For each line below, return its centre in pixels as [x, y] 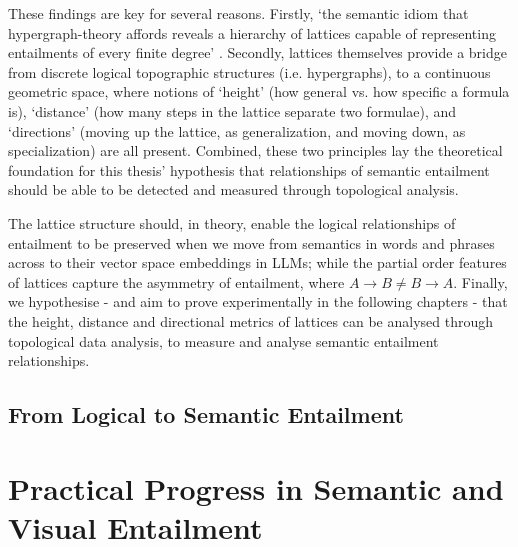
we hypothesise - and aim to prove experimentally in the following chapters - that [258, 301]
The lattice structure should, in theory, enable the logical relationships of [232, 222]
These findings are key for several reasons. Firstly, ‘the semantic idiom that [238, 13]
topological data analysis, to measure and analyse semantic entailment [223, 340]
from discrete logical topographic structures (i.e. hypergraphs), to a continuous [249, 71]
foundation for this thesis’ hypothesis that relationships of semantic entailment [249, 169]
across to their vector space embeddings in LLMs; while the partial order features [257, 262]
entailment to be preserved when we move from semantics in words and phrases [251, 242]
